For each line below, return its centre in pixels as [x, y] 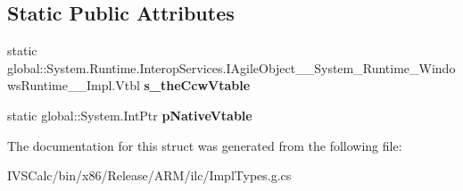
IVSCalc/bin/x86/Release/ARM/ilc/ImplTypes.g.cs [149, 175]
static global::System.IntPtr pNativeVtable [130, 115]
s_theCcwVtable [197, 85]
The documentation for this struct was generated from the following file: [205, 145]
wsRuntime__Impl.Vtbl [74, 85]
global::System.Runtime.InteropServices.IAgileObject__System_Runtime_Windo [231, 67]
